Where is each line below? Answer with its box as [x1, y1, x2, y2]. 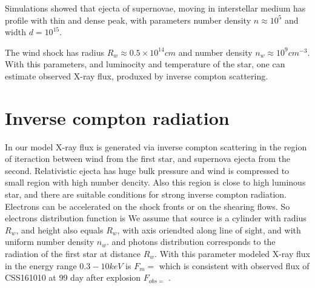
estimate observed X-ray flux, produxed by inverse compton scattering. [5, 69, 268, 82]
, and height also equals [16, 223, 104, 236]
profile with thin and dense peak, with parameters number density [5, 13, 251, 26]
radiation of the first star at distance [5, 247, 141, 260]
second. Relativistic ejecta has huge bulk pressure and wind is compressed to [5, 164, 290, 176]
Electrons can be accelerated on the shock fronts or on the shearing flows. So [5, 199, 290, 212]
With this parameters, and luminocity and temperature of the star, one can [5, 58, 285, 70]
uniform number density [5, 235, 94, 248]
